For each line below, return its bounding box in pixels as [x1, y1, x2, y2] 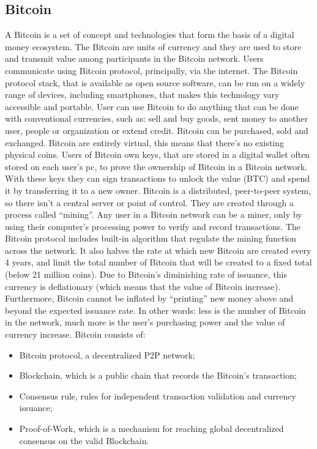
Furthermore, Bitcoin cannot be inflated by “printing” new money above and [5, 292, 294, 305]
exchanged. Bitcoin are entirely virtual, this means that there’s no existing [5, 136, 285, 149]
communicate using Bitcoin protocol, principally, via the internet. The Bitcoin [5, 64, 298, 76]
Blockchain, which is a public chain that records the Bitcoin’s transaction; [19, 369, 297, 382]
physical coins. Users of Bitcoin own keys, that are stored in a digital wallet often [5, 148, 310, 161]
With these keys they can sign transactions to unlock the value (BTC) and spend [5, 172, 310, 185]
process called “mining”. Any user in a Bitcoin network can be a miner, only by [5, 208, 302, 221]
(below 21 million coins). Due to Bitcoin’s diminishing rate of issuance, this [5, 268, 287, 281]
